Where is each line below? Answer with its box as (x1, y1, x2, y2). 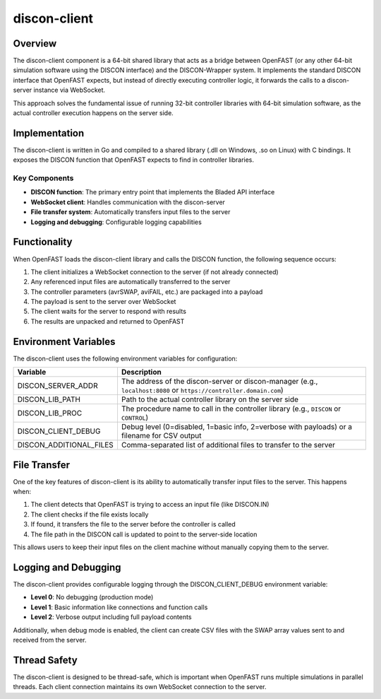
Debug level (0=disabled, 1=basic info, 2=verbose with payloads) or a (121, 422, 353, 432)
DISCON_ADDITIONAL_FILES (17, 440, 114, 450)
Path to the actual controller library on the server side (121, 394, 299, 404)
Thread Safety (13, 654, 78, 666)
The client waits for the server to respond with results (30, 307, 187, 316)
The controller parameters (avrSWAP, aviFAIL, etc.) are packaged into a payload (30, 287, 263, 296)
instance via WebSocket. (33, 86, 106, 95)
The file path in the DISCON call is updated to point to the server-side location (30, 530, 258, 539)
